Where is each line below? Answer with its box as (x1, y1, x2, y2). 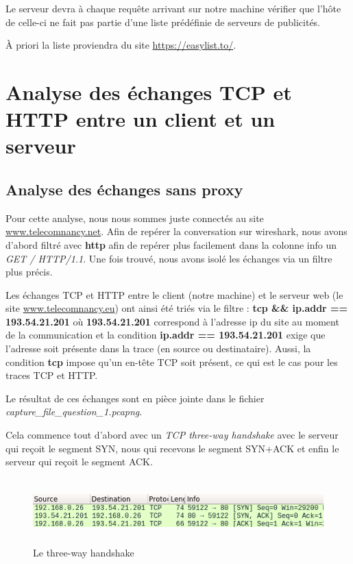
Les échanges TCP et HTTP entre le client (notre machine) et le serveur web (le (5, 287, 343, 302)
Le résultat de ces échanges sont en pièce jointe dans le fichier (5, 391, 265, 405)
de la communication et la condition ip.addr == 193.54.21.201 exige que (5, 328, 326, 342)
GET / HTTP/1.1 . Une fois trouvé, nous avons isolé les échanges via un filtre (5, 251, 332, 265)
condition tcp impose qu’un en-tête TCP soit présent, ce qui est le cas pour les (5, 354, 338, 369)
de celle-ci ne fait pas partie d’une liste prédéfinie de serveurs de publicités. (5, 14, 321, 29)
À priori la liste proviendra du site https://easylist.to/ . (5, 38, 236, 52)
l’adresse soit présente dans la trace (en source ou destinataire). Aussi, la (5, 341, 311, 356)
